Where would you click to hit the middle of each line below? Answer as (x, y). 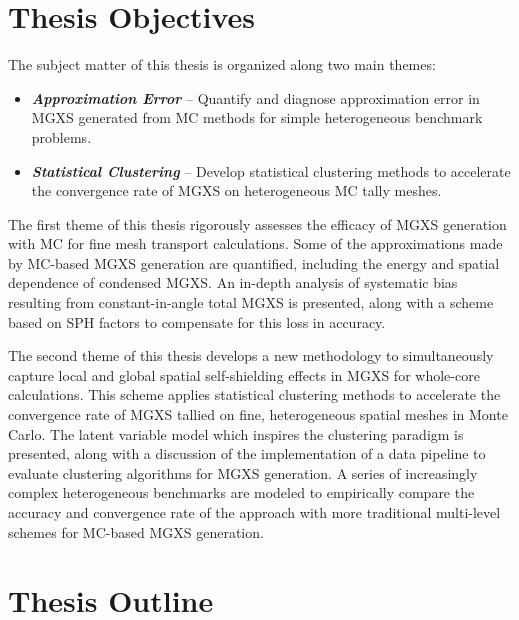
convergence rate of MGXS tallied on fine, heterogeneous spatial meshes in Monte (258, 414)
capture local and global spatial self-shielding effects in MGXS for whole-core (244, 374)
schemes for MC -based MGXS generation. (136, 531)
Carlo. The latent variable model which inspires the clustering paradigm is (236, 433)
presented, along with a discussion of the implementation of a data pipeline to (247, 453)
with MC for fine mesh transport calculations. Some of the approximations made (255, 243)
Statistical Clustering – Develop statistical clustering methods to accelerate (271, 170)
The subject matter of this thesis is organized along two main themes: (222, 64)
